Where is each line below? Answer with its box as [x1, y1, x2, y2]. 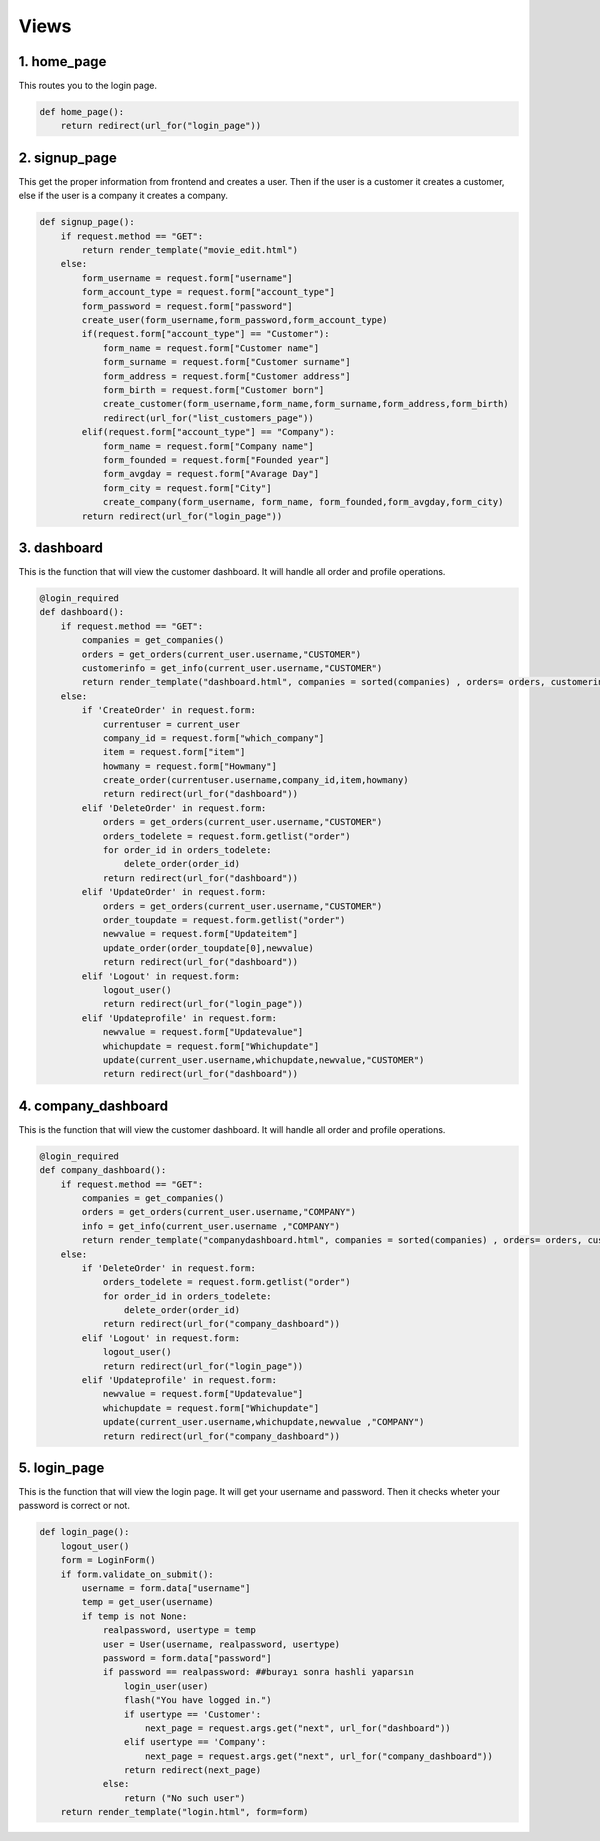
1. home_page [18, 53, 107, 70]
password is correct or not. [18, 1500, 130, 1512]
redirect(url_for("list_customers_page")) [102, 412, 314, 424]
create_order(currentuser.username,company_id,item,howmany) [102, 775, 409, 786]
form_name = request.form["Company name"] [102, 440, 314, 452]
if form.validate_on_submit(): [60, 1568, 214, 1580]
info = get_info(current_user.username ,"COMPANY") [81, 1220, 341, 1232]
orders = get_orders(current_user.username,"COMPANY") [81, 1206, 357, 1218]
